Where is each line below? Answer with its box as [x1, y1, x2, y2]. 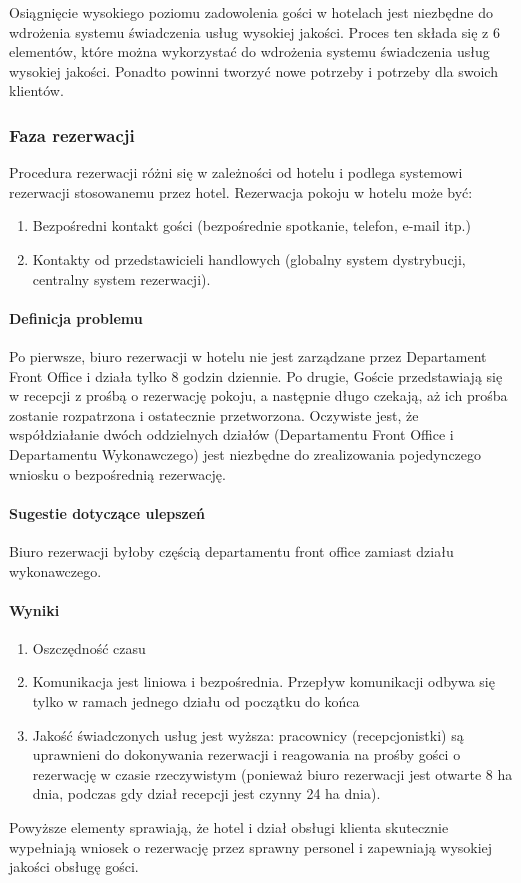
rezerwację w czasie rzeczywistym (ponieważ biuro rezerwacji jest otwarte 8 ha [32, 763, 513, 784]
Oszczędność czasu [32, 637, 146, 658]
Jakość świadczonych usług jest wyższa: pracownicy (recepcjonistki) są [32, 724, 464, 745]
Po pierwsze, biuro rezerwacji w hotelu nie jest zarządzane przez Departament [9, 345, 487, 366]
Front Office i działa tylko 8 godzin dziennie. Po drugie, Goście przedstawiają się [9, 365, 503, 386]
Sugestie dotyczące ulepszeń [9, 502, 206, 523]
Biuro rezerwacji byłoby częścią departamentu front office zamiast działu [9, 540, 454, 561]
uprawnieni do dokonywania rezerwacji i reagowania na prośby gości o [32, 744, 461, 765]
